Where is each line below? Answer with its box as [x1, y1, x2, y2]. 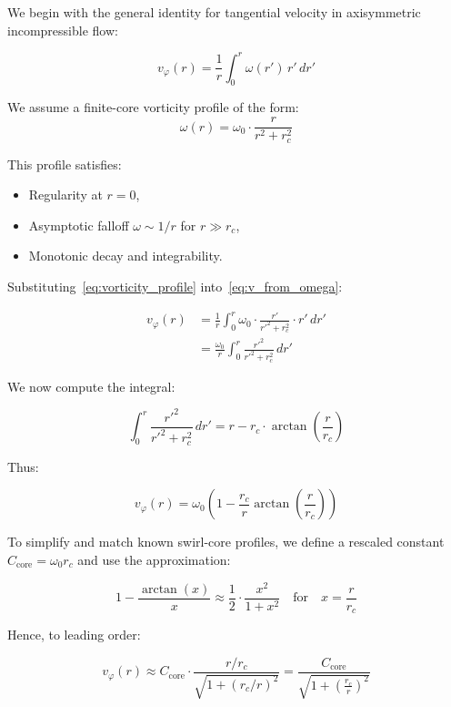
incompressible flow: [7, 20, 118, 39]
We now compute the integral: [7, 376, 175, 395]
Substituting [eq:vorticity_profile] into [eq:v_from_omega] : [7, 276, 343, 295]
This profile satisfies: [7, 154, 122, 173]
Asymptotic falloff [28, 215, 129, 234]
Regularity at [28, 185, 103, 204]
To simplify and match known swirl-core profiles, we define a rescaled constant [7, 532, 445, 551]
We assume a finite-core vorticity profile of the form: [7, 97, 299, 117]
